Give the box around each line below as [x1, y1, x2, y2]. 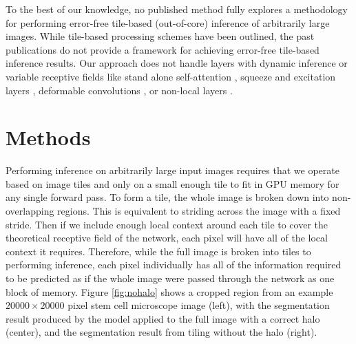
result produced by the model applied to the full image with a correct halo [6, 311, 320, 325]
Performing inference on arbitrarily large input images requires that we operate [6, 163, 339, 178]
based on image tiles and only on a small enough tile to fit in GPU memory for [6, 176, 339, 191]
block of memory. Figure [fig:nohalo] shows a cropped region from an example [6, 284, 333, 299]
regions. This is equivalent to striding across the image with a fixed [57, 204, 341, 218]
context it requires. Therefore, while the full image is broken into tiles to [6, 244, 311, 258]
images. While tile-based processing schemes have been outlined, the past [6, 29, 315, 43]
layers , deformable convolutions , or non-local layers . [6, 83, 233, 97]
